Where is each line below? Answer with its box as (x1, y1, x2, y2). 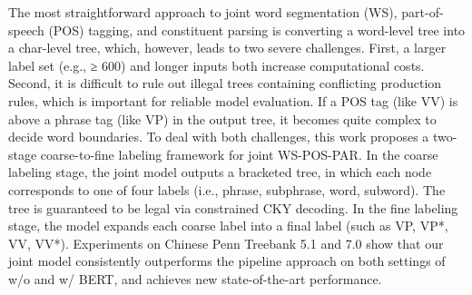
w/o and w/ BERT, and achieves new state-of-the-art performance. (8, 269, 382, 288)
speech (8, 20, 44, 39)
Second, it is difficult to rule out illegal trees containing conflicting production (8, 74, 442, 93)
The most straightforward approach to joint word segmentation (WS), (8, 3, 398, 21)
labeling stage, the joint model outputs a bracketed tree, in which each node (8, 162, 432, 182)
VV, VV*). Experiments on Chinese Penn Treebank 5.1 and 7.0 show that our (8, 233, 444, 252)
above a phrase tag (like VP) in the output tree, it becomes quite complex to (8, 109, 437, 128)
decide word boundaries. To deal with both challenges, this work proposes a (8, 127, 429, 146)
